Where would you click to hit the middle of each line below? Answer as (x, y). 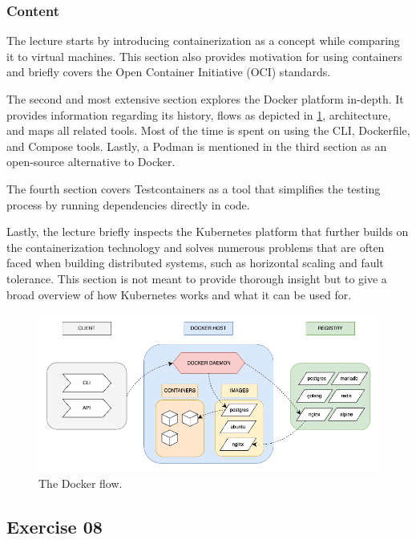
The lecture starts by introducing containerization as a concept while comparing (203, 41)
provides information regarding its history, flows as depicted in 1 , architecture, (199, 114)
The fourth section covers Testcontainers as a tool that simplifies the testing (194, 188)
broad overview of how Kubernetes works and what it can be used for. (179, 294)
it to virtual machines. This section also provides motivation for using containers (204, 56)
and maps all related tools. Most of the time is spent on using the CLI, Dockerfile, (208, 130)
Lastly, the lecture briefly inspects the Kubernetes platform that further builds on (208, 231)
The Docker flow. (81, 483)
